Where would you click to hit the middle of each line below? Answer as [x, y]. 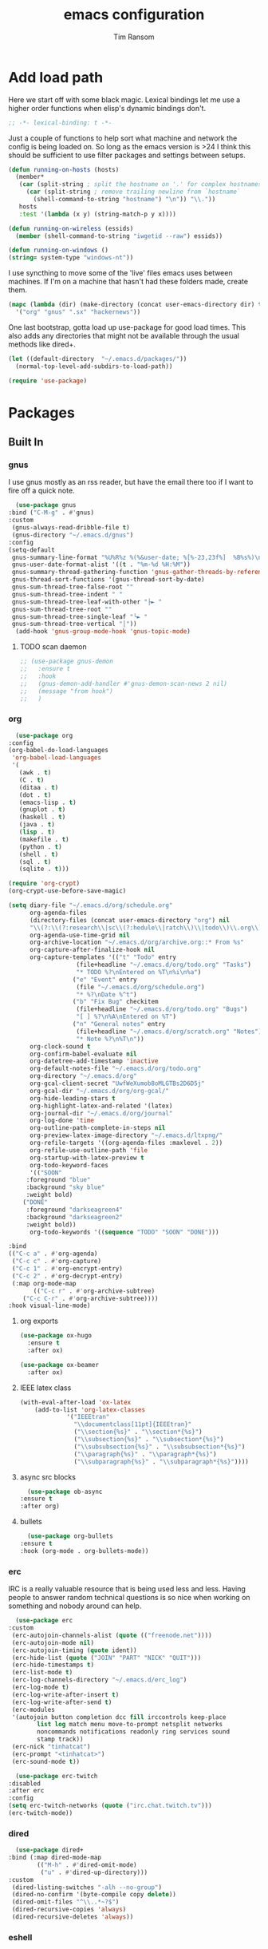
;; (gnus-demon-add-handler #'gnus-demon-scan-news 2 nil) [124, 683]
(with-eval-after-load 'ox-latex [75, 1402]
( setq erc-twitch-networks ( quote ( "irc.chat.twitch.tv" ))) [110, 1806]
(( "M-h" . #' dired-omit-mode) [87, 1865]
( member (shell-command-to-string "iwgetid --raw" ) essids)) [119, 236]
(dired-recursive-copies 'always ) [69, 1910]
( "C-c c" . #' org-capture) [57, 1262]
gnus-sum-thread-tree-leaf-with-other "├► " [87, 602]
